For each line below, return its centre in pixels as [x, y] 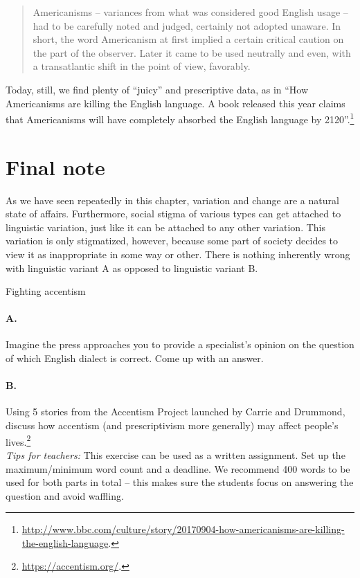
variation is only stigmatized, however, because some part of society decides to [172, 241]
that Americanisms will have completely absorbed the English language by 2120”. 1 [180, 118]
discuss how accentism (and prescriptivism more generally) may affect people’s [172, 425]
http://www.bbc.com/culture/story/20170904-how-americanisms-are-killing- [183, 529]
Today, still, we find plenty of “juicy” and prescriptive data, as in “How [157, 89]
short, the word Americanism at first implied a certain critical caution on [188, 39]
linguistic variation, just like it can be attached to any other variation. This [165, 227]
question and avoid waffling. [65, 495]
